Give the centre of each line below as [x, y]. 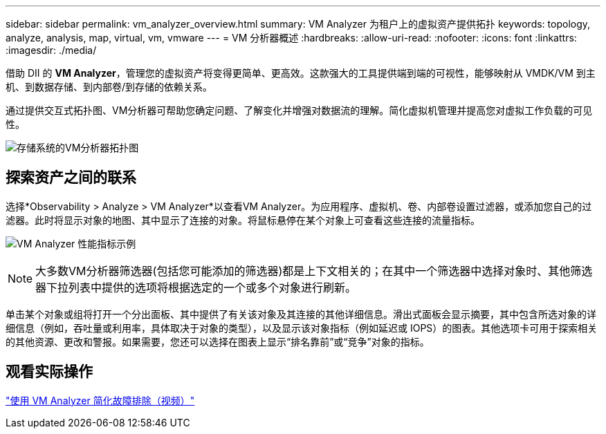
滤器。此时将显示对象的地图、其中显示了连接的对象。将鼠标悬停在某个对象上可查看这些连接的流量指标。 [243, 220]
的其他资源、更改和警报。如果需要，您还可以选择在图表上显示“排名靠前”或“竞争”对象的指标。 [218, 341]
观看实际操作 [49, 372]
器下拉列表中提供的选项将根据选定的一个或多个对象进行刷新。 [196, 287]
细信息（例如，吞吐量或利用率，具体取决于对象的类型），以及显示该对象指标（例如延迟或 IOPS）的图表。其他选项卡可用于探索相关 [302, 328]
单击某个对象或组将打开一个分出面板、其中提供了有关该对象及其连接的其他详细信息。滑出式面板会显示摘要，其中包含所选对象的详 [301, 314]
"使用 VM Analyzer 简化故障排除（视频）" [100, 400]
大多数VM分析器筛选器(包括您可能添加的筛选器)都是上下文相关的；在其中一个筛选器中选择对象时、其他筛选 [314, 271]
